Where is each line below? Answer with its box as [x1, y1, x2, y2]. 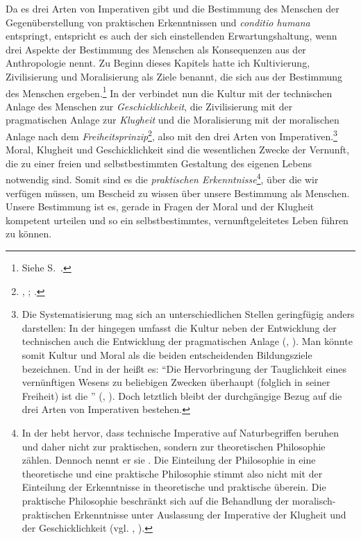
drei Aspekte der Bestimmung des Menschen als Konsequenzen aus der [6, 42, 306, 56]
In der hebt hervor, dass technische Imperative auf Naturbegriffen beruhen [22, 425, 339, 439]
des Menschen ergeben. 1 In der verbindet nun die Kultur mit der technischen [6, 83, 333, 100]
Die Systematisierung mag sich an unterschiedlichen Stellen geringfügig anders [22, 307, 355, 321]
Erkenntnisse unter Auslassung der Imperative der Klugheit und [74, 507, 346, 521]
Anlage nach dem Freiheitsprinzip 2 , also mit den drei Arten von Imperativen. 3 [6, 127, 337, 143]
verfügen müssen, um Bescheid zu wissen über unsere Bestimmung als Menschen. [6, 185, 350, 200]
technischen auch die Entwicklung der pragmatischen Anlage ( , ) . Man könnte [22, 334, 353, 348]
